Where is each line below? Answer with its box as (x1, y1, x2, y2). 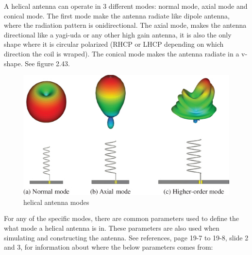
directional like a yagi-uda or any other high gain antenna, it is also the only (4, 29, 232, 39)
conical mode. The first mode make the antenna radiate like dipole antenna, (4, 10, 230, 20)
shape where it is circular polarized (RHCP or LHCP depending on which (4, 39, 224, 49)
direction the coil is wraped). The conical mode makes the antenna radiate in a (4, 48, 239, 58)
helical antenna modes (23, 197, 89, 207)
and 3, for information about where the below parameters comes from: (4, 242, 213, 252)
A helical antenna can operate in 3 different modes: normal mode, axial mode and (4, 1, 248, 11)
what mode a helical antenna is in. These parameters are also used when (4, 223, 219, 233)
